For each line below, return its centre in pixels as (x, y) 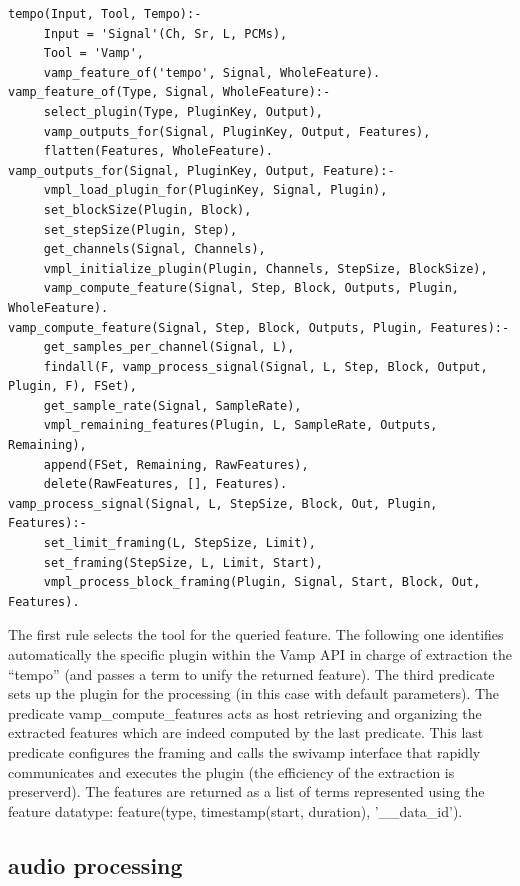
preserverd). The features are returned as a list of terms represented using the (246, 791)
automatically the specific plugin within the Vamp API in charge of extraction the (260, 654)
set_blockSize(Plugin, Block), (147, 209)
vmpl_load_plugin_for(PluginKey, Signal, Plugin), (215, 190)
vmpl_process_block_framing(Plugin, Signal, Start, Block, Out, (262, 582)
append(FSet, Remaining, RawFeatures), (176, 464)
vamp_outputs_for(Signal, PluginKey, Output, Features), (237, 131)
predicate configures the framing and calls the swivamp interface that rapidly (244, 751)
